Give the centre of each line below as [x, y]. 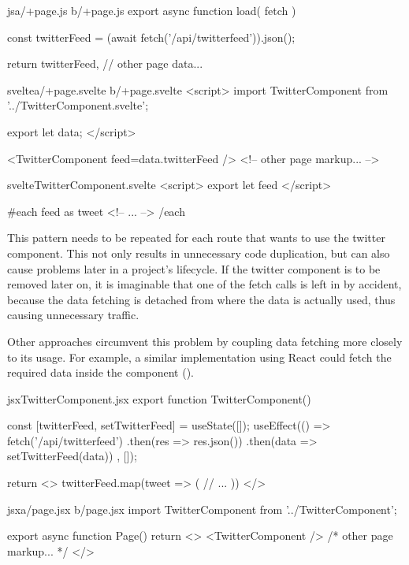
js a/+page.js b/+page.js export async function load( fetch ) [152, 10]
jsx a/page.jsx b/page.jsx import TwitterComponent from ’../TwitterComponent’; [202, 509]
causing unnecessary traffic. [73, 315]
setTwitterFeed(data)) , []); [72, 456]
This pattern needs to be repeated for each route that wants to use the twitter [196, 238]
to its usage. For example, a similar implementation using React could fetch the [199, 357]
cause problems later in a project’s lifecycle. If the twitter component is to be [194, 268]
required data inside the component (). [101, 372]
